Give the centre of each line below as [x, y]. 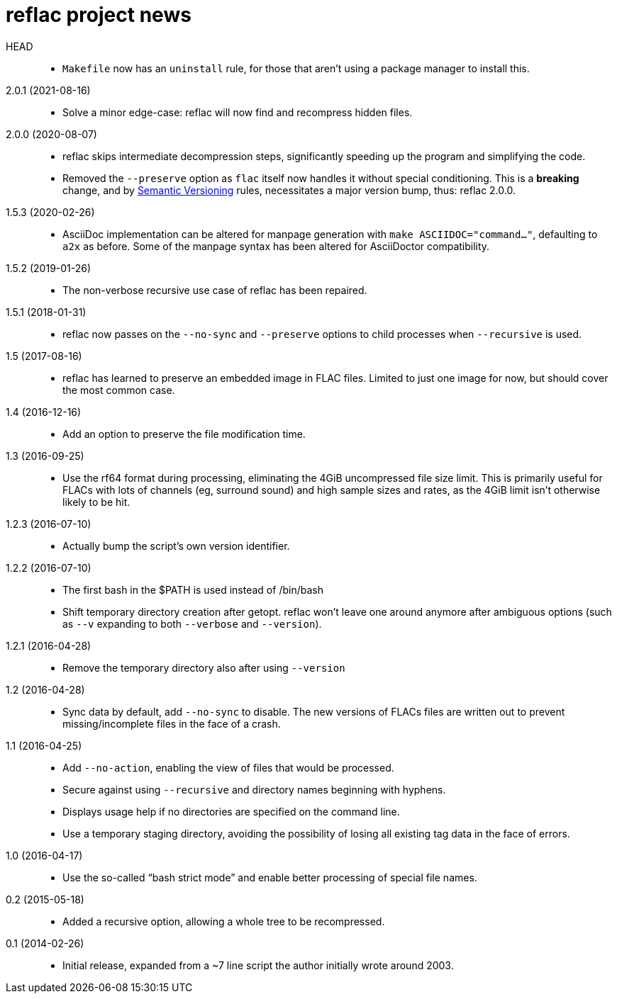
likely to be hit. [96, 502]
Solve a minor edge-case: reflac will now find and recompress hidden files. [238, 112]
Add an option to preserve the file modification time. [184, 434]
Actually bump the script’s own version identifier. [176, 546]
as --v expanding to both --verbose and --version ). [192, 623]
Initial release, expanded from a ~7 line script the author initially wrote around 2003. [258, 965]
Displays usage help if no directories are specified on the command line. [231, 811]
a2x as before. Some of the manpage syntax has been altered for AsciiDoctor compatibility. [276, 246]
